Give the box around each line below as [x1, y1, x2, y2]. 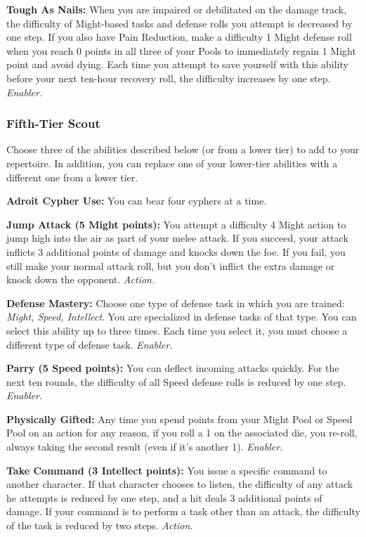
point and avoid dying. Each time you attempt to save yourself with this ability [6, 57, 348, 72]
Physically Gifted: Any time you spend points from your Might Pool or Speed [6, 411, 353, 426]
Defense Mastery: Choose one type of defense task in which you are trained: [6, 295, 345, 310]
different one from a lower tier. [6, 169, 138, 184]
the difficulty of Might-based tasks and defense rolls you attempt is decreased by [6, 15, 353, 30]
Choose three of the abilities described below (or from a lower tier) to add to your [6, 142, 360, 157]
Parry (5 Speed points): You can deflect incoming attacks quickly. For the [6, 361, 339, 375]
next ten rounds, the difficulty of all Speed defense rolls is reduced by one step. [6, 374, 346, 389]
